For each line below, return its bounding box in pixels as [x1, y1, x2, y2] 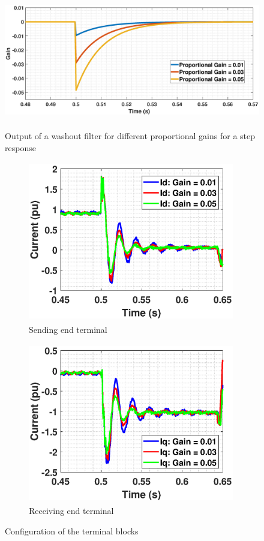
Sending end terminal [29, 323, 107, 335]
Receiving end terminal [29, 504, 114, 517]
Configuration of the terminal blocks [5, 525, 139, 537]
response [5, 141, 36, 154]
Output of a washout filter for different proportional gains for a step [5, 130, 256, 142]
